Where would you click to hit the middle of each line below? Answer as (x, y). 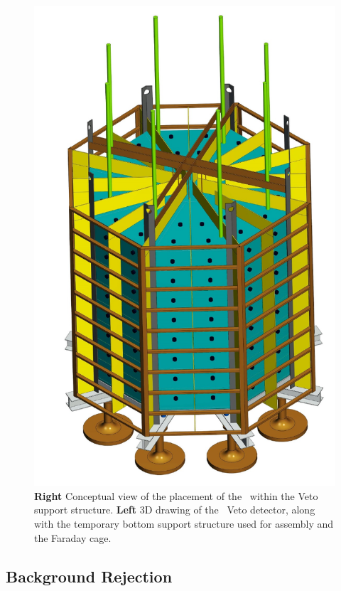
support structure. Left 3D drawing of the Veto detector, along (175, 510)
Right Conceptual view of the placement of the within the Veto (176, 495)
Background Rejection (89, 576)
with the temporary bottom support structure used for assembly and (184, 524)
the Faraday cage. (73, 537)
